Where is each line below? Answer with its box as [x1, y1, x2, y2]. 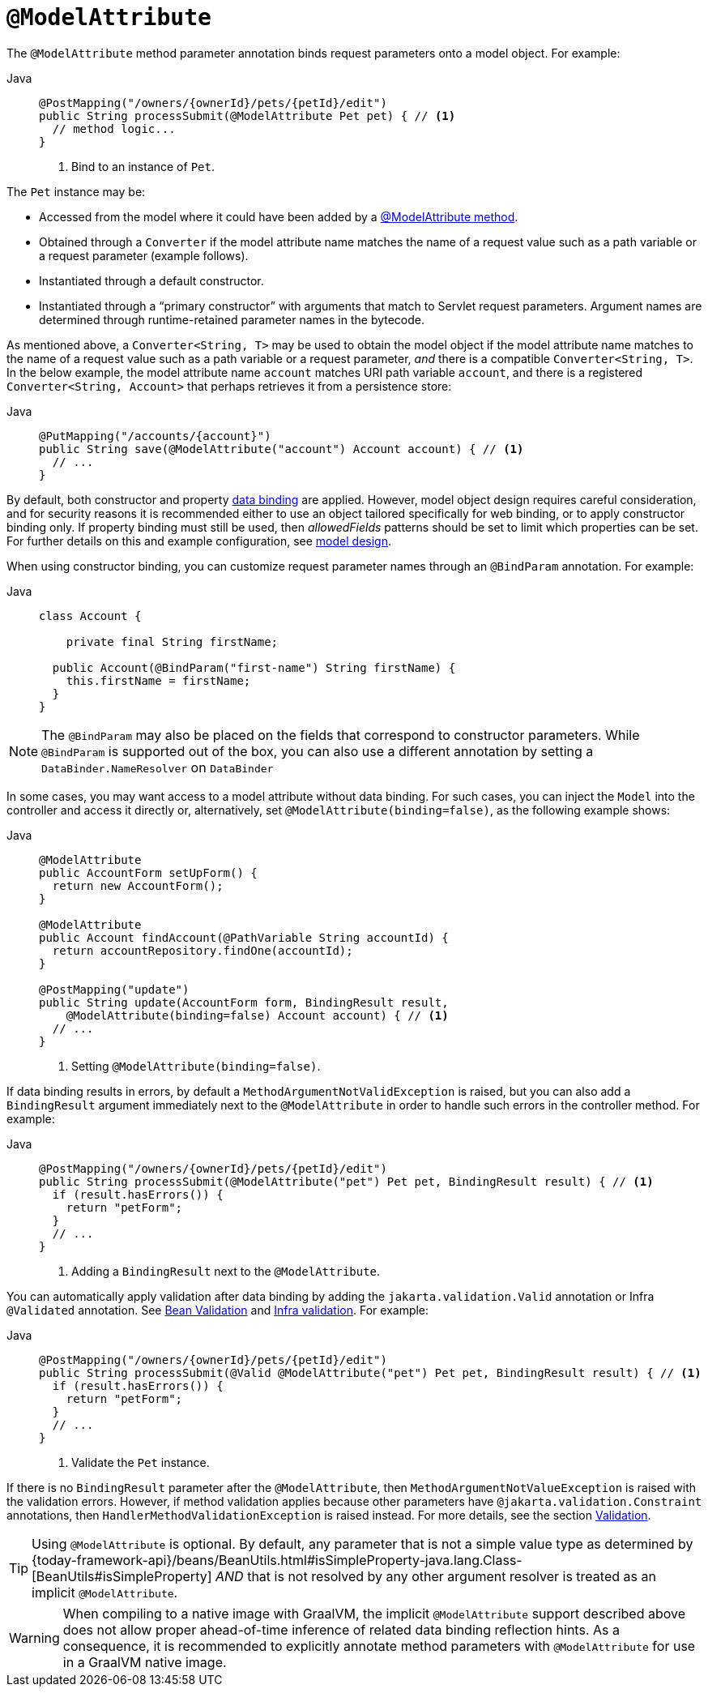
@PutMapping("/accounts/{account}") [39, 429, 271, 442]
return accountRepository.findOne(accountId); [52, 943, 353, 957]
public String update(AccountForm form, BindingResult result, [39, 995, 449, 1009]
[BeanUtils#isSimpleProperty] [32, 1567, 212, 1584]
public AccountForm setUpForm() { [39, 866, 258, 879]
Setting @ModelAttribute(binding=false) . [71, 1058, 321, 1073]
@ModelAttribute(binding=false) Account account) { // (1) [66, 1008, 449, 1022]
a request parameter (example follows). [39, 248, 249, 263]
